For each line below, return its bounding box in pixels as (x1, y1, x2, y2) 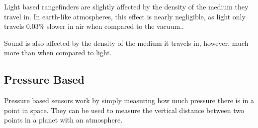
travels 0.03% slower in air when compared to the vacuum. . (4, 21, 184, 31)
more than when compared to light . (4, 47, 112, 58)
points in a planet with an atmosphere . (4, 115, 123, 125)
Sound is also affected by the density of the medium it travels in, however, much (4, 37, 249, 48)
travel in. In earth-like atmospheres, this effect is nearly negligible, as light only (4, 11, 246, 21)
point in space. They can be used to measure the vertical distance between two (4, 105, 244, 115)
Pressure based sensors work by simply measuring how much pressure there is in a (4, 95, 254, 106)
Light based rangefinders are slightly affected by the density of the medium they (4, 1, 249, 11)
